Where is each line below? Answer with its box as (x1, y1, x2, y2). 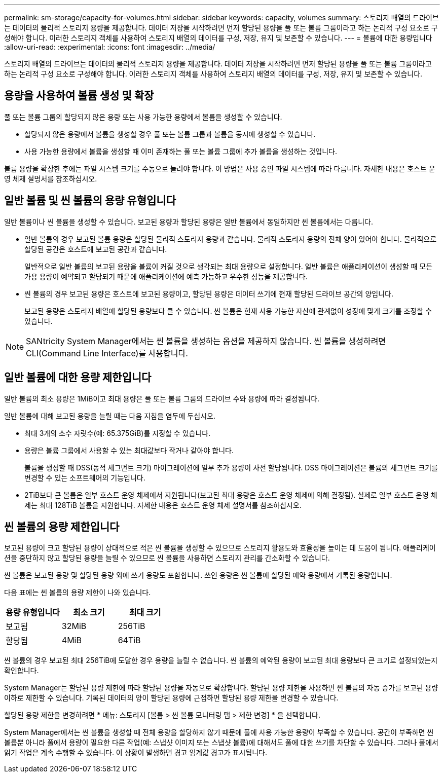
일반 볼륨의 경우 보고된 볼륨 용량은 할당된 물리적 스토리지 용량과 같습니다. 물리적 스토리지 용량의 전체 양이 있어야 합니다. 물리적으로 (24, 234, 437, 243)
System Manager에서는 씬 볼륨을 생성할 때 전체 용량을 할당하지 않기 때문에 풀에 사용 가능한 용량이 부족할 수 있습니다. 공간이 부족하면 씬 (4, 728, 434, 737)
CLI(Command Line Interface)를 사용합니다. (26, 348, 188, 358)
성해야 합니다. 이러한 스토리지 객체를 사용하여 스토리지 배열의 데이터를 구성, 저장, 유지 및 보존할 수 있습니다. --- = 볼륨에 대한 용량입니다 (4, 33, 432, 42)
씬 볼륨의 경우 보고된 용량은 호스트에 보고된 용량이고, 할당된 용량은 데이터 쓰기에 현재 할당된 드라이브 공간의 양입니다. (24, 289, 393, 298)
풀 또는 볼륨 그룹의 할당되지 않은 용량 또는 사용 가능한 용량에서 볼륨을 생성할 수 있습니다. (4, 112, 282, 121)
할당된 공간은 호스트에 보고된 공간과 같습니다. (24, 244, 167, 253)
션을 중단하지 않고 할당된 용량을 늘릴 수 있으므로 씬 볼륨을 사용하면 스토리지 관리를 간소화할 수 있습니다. (4, 553, 330, 563)
